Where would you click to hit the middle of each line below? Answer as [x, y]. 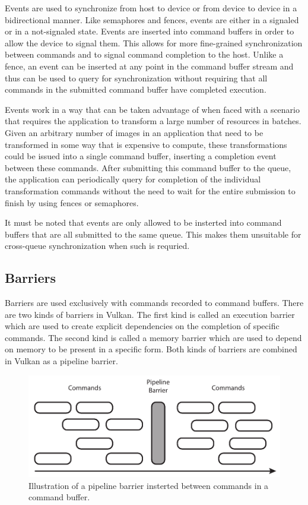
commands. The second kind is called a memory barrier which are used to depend [153, 337]
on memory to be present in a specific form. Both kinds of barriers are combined [151, 349]
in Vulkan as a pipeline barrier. [61, 361]
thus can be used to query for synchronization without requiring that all [136, 78]
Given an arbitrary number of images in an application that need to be [134, 132]
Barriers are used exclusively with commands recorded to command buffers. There [154, 303]
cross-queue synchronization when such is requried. [97, 246]
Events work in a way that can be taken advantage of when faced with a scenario [152, 109]
